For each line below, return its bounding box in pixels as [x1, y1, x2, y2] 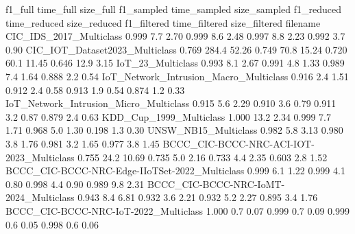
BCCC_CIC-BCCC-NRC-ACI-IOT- [162, 136, 315, 150]
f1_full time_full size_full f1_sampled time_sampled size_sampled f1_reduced [5, 2, 342, 16]
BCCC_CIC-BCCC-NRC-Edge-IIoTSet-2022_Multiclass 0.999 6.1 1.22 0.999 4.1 [5, 163, 345, 178]
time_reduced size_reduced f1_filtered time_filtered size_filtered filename [5, 15, 321, 30]
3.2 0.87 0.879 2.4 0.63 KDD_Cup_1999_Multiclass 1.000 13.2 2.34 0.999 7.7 [5, 109, 331, 124]
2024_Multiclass [5, 190, 75, 204]
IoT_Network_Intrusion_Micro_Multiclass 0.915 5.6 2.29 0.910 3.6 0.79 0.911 [5, 96, 336, 110]
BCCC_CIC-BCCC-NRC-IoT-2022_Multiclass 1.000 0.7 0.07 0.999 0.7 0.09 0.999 [5, 203, 350, 218]
